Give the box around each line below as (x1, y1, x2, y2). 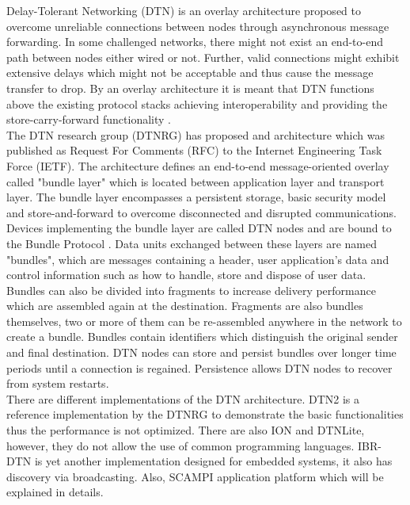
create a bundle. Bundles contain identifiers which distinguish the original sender (6, 328, 398, 345)
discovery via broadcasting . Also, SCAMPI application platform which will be (6, 468, 384, 484)
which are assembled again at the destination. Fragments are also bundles (6, 297, 363, 314)
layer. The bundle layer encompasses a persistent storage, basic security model (6, 189, 386, 205)
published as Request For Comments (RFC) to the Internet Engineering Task (6, 142, 382, 159)
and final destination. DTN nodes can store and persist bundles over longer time (6, 344, 397, 361)
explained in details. (6, 484, 104, 500)
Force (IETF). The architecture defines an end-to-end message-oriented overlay (6, 157, 389, 174)
